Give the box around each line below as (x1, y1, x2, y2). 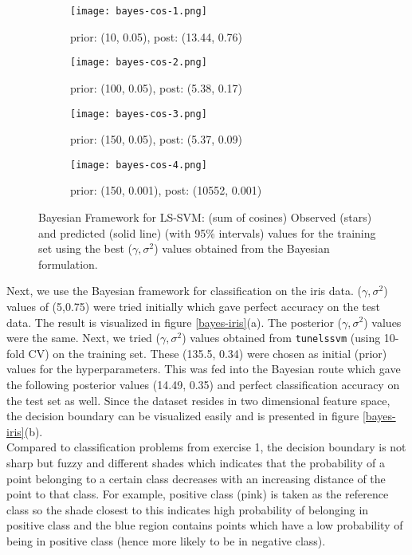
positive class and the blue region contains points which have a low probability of (6, 517, 403, 533)
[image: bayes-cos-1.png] (70, 6, 207, 17)
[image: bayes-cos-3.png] (70, 108, 207, 120)
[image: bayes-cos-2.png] (70, 57, 207, 69)
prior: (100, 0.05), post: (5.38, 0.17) (70, 79, 243, 96)
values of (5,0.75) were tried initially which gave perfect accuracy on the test (6, 297, 380, 314)
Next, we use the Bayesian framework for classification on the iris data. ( (6, 282, 362, 299)
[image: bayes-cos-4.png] (70, 159, 207, 171)
